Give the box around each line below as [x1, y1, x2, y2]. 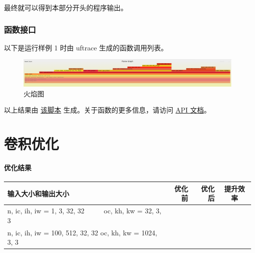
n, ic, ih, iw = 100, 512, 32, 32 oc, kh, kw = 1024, [7, 227, 157, 237]
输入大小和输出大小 [7, 188, 69, 198]
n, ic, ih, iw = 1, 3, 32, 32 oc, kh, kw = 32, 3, [7, 206, 161, 216]
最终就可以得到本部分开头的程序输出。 [4, 2, 127, 12]
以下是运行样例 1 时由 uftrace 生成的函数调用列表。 [4, 42, 168, 52]
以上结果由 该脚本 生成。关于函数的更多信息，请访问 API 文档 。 [4, 105, 211, 115]
